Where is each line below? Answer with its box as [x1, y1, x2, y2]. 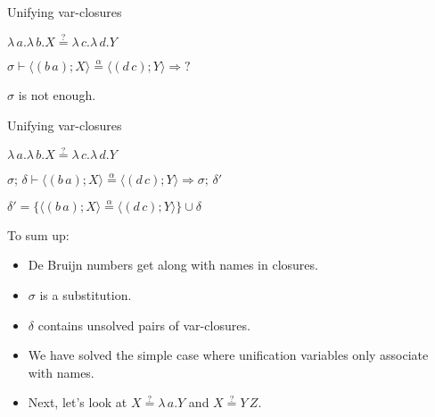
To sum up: [7, 225, 70, 244]
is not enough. [18, 86, 96, 104]
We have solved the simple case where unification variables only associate [28, 346, 429, 364]
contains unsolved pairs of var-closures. [37, 315, 250, 334]
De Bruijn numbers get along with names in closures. [28, 255, 318, 274]
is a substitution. [39, 286, 132, 304]
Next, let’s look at [28, 393, 127, 412]
